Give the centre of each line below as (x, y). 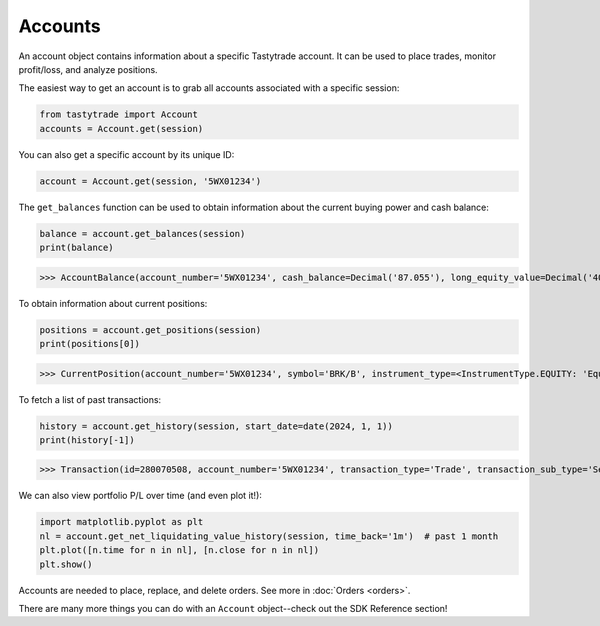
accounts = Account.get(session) (121, 128)
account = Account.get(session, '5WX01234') (150, 181)
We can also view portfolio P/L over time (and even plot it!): (140, 496)
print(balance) (76, 248)
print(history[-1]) (87, 439)
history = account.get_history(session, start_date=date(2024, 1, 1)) (216, 426)
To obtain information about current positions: (113, 303)
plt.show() (66, 564)
